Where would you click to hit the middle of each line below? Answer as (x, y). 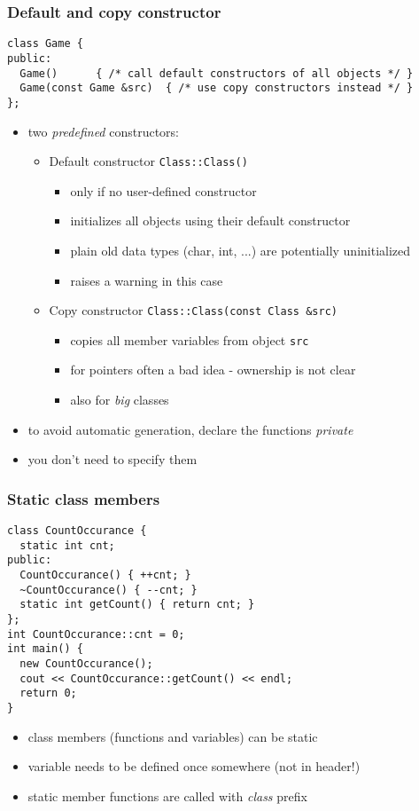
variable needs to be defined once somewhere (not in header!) (194, 766)
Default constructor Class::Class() (148, 161)
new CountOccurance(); (86, 663)
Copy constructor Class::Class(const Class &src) (193, 310)
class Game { (45, 44)
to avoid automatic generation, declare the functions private (190, 429)
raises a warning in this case (147, 280)
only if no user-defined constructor (163, 190)
